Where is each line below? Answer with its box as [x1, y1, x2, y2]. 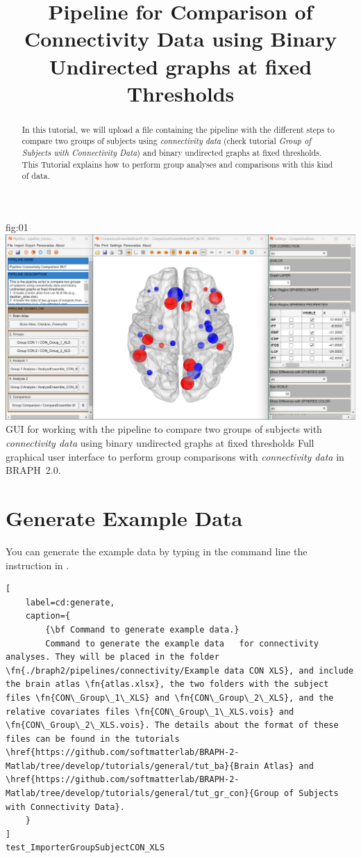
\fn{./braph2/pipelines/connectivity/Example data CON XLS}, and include [6, 665, 354, 676]
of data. [22, 170, 50, 182]
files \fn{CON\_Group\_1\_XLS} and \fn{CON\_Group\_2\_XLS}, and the [6, 692, 334, 703]
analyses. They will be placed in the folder [6, 652, 219, 662]
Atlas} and [264, 761, 314, 771]
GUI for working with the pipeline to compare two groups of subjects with [6, 422, 322, 436]
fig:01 [6, 220, 28, 235]
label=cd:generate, [25, 597, 115, 607]
